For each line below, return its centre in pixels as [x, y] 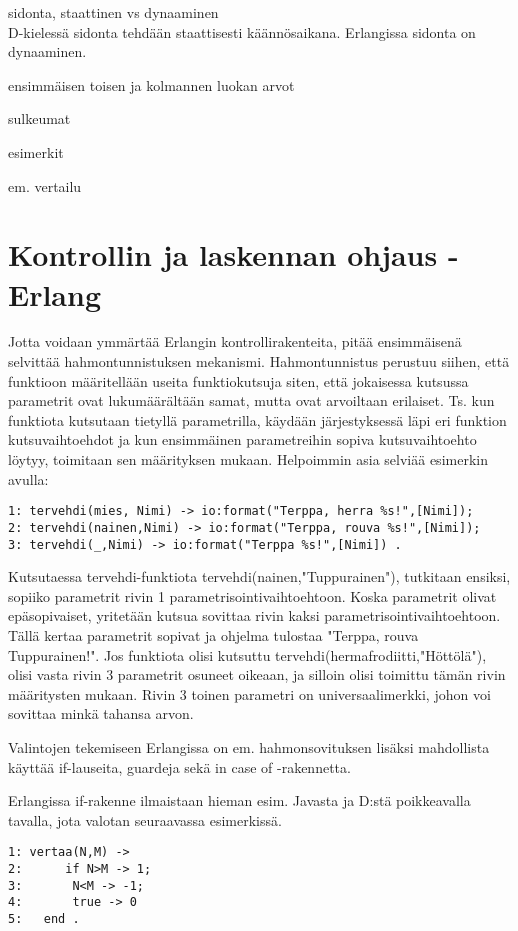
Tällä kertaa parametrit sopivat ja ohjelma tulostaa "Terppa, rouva [213, 634]
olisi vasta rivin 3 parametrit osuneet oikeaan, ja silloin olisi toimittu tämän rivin [257, 674]
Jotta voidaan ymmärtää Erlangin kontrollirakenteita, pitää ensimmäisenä [235, 341]
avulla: [28, 478]
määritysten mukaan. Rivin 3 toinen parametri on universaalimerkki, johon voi [249, 693]
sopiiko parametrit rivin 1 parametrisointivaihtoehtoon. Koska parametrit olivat [252, 595]
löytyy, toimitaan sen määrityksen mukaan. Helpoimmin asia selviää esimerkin [248, 459]
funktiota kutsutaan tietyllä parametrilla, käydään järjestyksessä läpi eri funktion [257, 419]
